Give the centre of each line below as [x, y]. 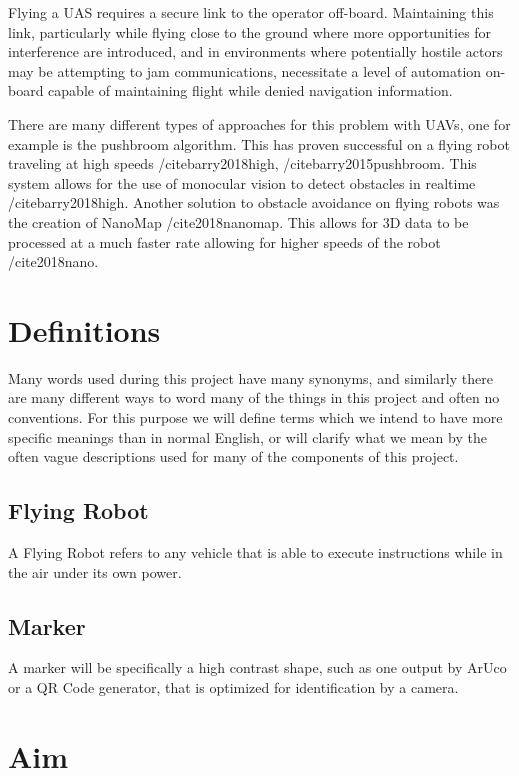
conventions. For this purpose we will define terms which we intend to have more [255, 417]
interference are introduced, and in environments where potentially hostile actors [255, 51]
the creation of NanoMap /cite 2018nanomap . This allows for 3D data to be [238, 221]
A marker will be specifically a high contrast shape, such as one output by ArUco [257, 667]
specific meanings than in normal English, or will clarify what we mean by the [247, 436]
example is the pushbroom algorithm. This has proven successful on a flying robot [259, 143]
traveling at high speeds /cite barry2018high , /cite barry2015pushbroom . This [242, 163]
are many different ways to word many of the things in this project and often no [254, 397]
